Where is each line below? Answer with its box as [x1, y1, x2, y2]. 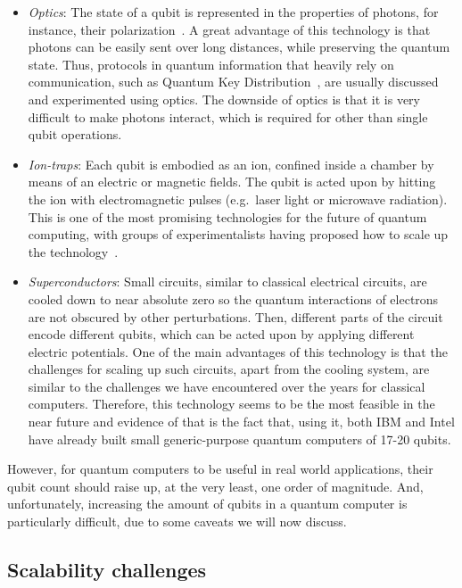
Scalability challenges [7, 556, 207, 584]
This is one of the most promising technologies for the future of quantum [28, 207, 427, 226]
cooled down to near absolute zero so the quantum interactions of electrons [28, 289, 439, 308]
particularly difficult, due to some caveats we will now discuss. [7, 512, 347, 531]
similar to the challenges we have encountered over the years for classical [28, 377, 425, 395]
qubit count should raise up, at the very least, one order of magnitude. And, [7, 476, 424, 495]
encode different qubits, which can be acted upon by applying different [28, 325, 415, 344]
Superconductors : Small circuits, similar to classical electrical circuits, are [28, 272, 427, 291]
